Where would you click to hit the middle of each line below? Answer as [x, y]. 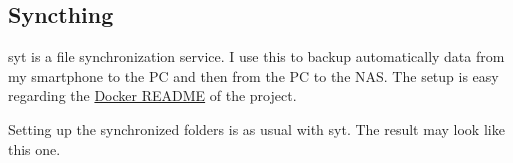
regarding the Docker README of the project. [152, 95]
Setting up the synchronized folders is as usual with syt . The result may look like [256, 128]
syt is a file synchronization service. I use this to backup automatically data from [256, 56]
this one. [34, 148]
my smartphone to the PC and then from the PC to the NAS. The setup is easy [253, 75]
